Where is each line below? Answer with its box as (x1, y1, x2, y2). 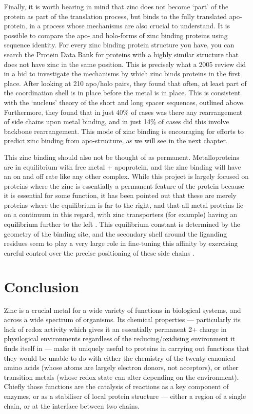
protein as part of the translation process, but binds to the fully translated (4, 11, 227, 21)
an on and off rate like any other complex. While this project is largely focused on (4, 171, 249, 181)
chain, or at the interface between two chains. (4, 400, 140, 411)
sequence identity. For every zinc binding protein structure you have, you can (4, 40, 234, 50)
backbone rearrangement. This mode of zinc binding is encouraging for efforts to (4, 126, 244, 136)
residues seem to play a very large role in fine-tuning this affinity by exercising (4, 238, 238, 248)
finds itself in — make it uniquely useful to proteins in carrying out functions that (4, 343, 250, 353)
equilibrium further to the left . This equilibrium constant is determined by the (4, 219, 240, 229)
